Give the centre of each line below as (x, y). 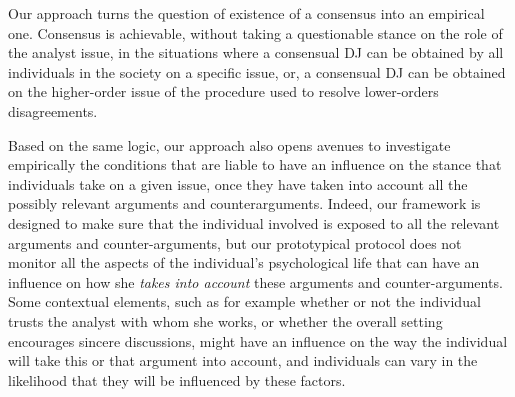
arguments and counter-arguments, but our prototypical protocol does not (235, 242)
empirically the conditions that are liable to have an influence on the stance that (255, 164)
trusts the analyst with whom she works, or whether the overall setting (225, 320)
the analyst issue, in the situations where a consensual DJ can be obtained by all (256, 52)
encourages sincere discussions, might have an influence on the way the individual (258, 340)
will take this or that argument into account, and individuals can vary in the (243, 360)
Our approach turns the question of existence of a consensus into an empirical (246, 13)
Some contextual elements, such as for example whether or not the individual (244, 301)
